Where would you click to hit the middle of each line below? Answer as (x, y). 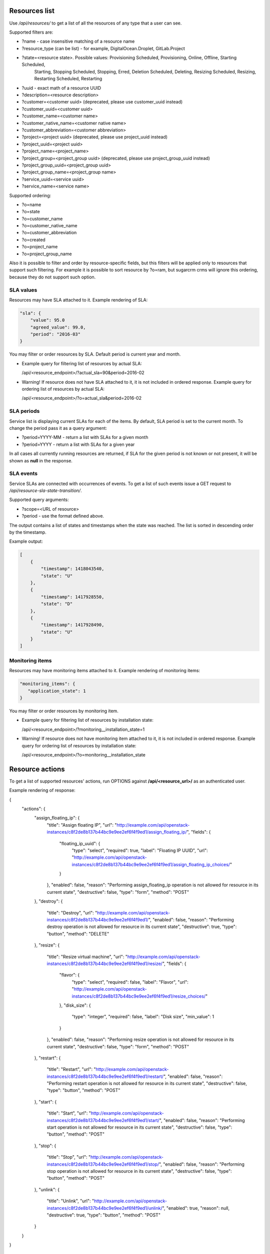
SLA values (23, 290)
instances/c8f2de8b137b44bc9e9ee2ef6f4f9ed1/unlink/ (104, 1208)
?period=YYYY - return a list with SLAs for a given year (78, 444)
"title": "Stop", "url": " (69, 1157)
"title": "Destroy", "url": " (72, 912)
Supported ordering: (30, 195)
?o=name (31, 204)
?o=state (31, 212)
